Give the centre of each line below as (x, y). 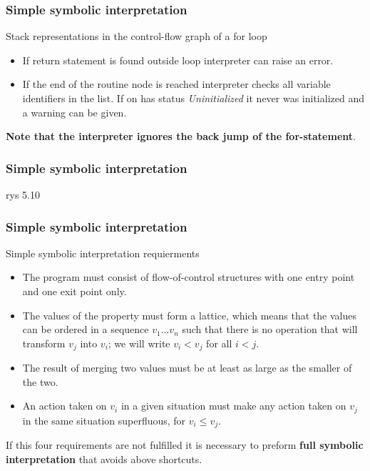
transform (44, 343)
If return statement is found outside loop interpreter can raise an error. (178, 60)
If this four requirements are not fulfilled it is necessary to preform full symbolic (185, 445)
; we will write (139, 343)
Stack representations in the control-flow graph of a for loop (137, 36)
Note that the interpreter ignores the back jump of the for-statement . (181, 136)
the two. (40, 381)
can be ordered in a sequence (86, 329)
